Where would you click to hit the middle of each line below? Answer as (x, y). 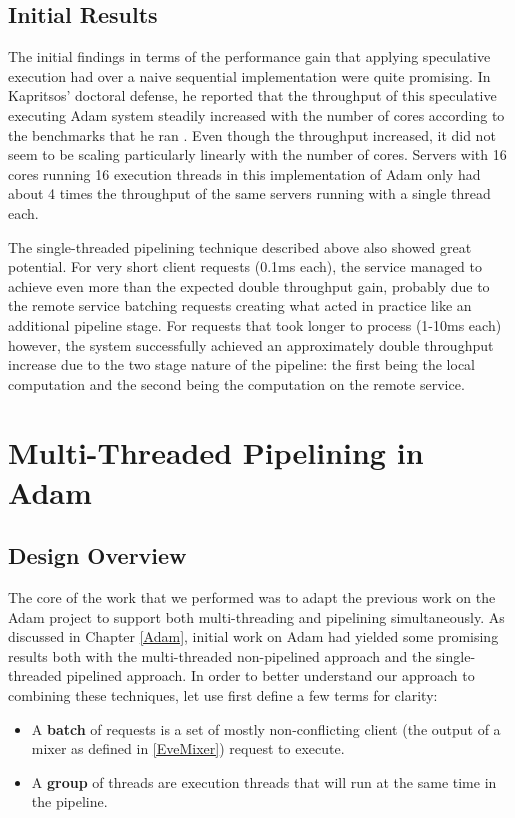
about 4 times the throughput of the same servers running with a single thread (249, 193)
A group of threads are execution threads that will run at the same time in (264, 781)
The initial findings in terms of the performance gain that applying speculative (249, 56)
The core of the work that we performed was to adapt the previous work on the (252, 597)
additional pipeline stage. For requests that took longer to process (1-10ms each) (255, 324)
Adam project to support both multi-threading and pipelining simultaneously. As (256, 616)
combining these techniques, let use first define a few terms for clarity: (223, 695)
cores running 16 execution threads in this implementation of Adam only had (244, 173)
